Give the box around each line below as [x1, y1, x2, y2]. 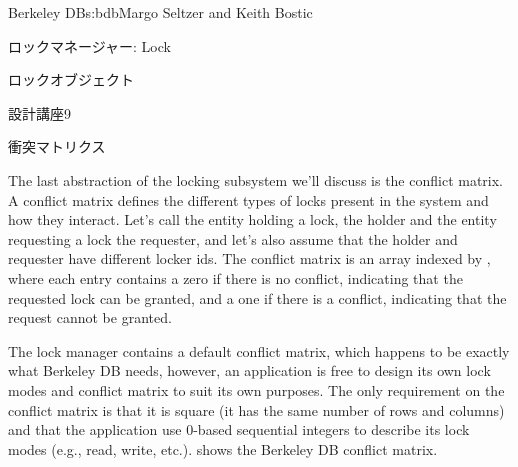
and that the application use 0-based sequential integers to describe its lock [8, 419, 470, 440]
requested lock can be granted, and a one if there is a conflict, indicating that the [8, 287, 507, 308]
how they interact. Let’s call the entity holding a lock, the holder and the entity [8, 209, 497, 230]
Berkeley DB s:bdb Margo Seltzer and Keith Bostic [8, 2, 313, 22]
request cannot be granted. [8, 307, 172, 328]
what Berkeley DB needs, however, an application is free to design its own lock [8, 360, 491, 381]
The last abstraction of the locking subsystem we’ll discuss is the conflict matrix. [8, 169, 504, 190]
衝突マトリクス [8, 136, 106, 157]
